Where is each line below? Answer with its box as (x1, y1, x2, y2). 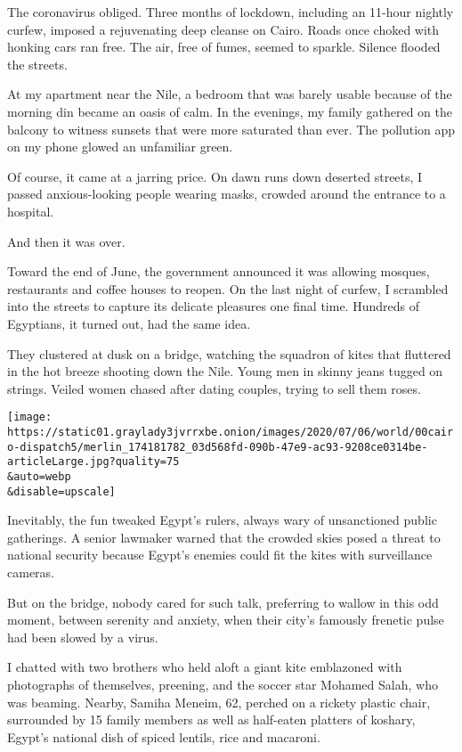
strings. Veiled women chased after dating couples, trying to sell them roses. (7, 379, 421, 397)
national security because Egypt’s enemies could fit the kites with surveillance (7, 545, 433, 564)
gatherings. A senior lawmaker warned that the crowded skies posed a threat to (7, 527, 441, 546)
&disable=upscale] (7, 485, 116, 498)
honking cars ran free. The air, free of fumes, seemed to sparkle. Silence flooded (7, 37, 441, 56)
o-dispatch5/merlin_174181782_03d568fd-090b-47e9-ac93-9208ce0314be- (7, 440, 428, 454)
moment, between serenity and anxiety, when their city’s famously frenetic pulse (7, 610, 444, 629)
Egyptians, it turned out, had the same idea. (7, 314, 251, 332)
